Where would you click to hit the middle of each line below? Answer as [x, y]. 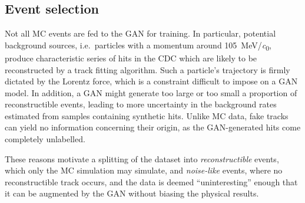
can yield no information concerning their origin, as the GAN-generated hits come [153, 127]
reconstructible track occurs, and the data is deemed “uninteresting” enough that [151, 181]
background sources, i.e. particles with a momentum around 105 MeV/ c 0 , [138, 45]
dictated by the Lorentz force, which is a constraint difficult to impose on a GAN [151, 81]
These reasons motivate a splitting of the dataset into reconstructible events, [142, 158]
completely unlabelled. [45, 139]
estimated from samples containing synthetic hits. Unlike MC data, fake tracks [147, 115]
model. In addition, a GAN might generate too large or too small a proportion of [151, 92]
